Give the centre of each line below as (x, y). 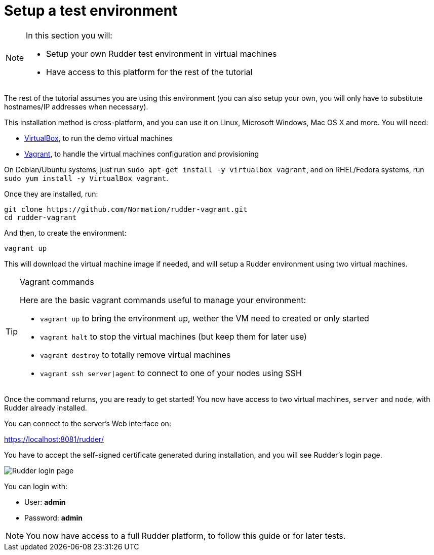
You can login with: (36, 486)
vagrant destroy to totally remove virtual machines (135, 355)
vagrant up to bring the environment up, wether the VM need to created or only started (205, 318)
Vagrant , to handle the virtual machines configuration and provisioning (142, 154)
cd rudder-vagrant (41, 217)
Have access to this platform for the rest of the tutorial (149, 72)
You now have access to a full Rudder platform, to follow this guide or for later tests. (186, 535)
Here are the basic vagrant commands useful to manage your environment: (163, 300)
